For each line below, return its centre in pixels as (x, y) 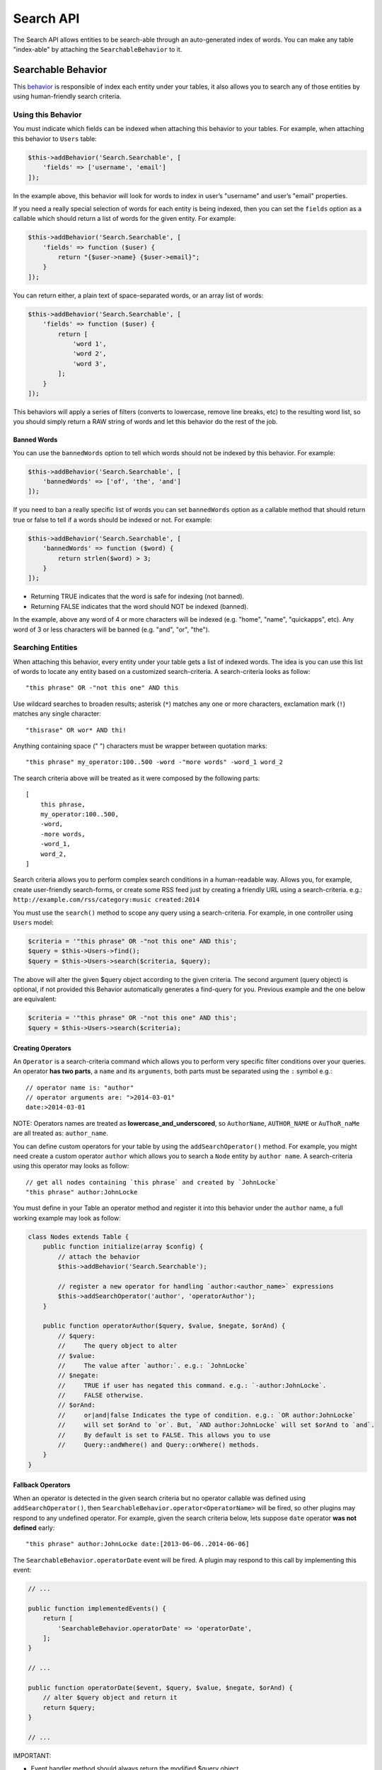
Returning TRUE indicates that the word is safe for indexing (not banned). (137, 596)
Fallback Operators (42, 1485)
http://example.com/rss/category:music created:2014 (106, 900)
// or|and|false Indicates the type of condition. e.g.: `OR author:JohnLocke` (207, 1415)
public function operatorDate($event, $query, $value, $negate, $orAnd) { (161, 1688)
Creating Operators (42, 1049)
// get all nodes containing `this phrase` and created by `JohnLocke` (152, 1182)
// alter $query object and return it (110, 1698)
